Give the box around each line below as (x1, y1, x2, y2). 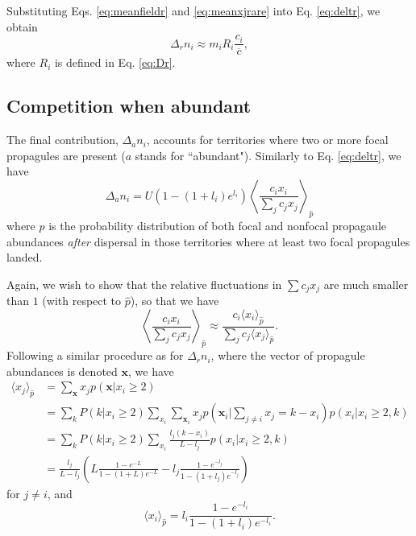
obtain (6, 18, 38, 35)
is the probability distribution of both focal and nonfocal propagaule (48, 217, 387, 234)
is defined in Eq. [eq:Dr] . (54, 54, 176, 71)
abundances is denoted (6, 362, 118, 379)
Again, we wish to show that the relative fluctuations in (6, 275, 282, 292)
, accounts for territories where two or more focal (146, 131, 389, 148)
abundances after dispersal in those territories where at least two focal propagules (6, 233, 410, 249)
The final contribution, (6, 131, 119, 148)
